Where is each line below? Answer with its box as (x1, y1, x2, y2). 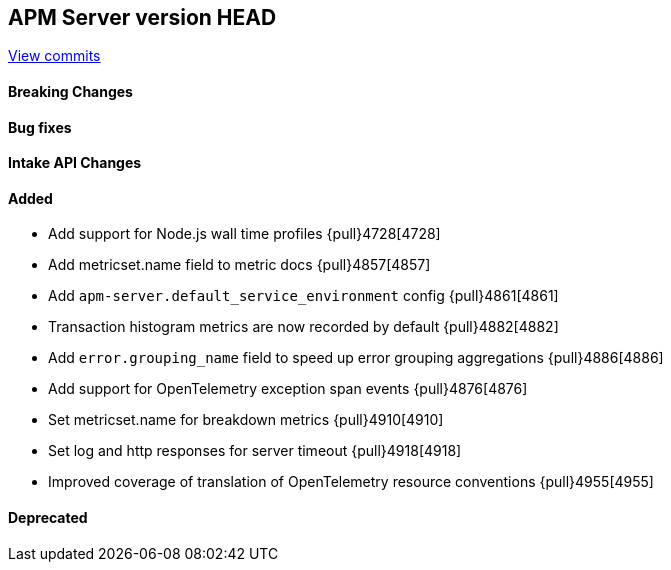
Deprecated (8, 509, 88, 527)
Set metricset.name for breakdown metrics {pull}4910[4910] (48, 411, 444, 429)
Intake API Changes (8, 154, 142, 172)
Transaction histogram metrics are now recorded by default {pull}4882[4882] (48, 318, 559, 336)
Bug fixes (8, 118, 72, 136)
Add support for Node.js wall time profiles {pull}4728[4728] (48, 225, 441, 243)
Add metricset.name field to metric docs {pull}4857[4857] (48, 256, 431, 274)
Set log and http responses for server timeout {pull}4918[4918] (48, 442, 462, 460)
